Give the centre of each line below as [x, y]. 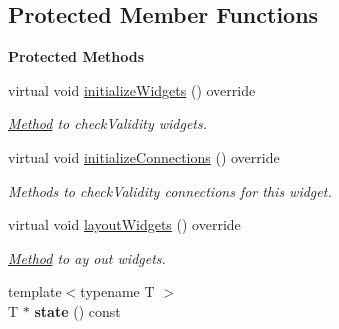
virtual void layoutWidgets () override [124, 224]
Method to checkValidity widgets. [108, 123]
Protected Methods [76, 56]
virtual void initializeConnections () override [144, 156]
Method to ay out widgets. [87, 257]
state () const [77, 310]
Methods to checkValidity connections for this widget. [170, 190]
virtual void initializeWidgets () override [132, 89]
